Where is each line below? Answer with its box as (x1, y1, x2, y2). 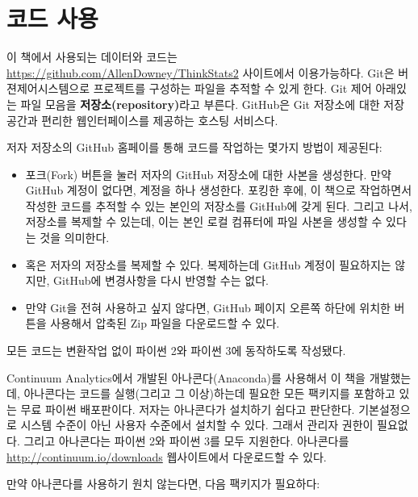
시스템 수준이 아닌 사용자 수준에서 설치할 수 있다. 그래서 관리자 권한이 (20, 416, 374, 433)
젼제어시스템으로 (6, 80, 90, 97)
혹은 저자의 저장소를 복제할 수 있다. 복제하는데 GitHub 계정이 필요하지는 (25, 256, 391, 273)
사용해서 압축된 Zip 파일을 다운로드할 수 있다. (50, 315, 280, 332)
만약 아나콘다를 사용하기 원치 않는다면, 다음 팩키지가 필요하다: (6, 475, 320, 492)
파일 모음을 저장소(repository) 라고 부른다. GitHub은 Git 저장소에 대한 (20, 95, 380, 112)
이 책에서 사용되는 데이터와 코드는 (6, 48, 178, 65)
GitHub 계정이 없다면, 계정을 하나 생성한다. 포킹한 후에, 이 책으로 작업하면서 (25, 182, 412, 198)
